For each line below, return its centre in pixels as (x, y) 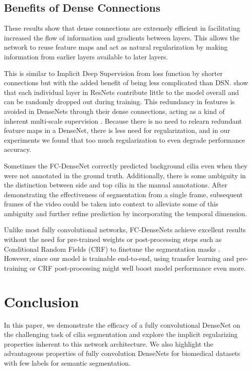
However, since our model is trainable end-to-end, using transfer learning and (119, 258)
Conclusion (42, 301)
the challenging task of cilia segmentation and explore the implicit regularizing (121, 334)
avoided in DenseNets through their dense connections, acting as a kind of (114, 111)
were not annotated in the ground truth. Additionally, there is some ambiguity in (125, 175)
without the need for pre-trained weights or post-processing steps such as (113, 239)
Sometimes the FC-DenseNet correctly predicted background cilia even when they (126, 165)
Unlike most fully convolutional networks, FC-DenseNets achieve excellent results (125, 230)
